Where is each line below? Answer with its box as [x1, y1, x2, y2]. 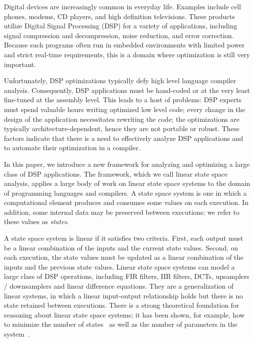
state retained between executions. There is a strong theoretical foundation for [4, 300, 239, 310]
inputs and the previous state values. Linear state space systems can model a [4, 261, 235, 272]
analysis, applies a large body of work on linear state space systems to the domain [4, 178, 251, 188]
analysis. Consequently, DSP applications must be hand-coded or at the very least [4, 85, 250, 95]
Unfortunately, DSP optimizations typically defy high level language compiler [4, 75, 236, 86]
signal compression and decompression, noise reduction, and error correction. [4, 30, 234, 40]
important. [4, 59, 36, 69]
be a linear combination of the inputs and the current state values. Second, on [4, 242, 238, 252]
